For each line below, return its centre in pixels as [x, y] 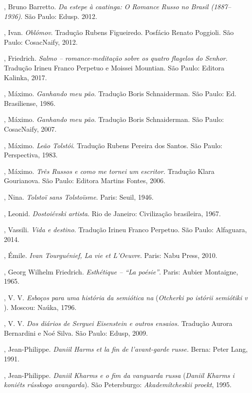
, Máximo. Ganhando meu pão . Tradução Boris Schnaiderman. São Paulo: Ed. [120, 94]
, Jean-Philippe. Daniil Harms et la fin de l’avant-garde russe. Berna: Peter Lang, [126, 349]
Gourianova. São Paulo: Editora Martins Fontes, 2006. [85, 180]
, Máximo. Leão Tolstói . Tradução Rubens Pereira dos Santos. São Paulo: [113, 145]
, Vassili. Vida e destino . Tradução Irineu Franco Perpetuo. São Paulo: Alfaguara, [126, 230]
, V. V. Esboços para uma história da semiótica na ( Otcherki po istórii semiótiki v [126, 298]
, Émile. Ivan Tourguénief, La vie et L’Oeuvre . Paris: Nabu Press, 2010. [111, 255]
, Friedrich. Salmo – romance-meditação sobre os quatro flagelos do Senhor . [116, 58]
